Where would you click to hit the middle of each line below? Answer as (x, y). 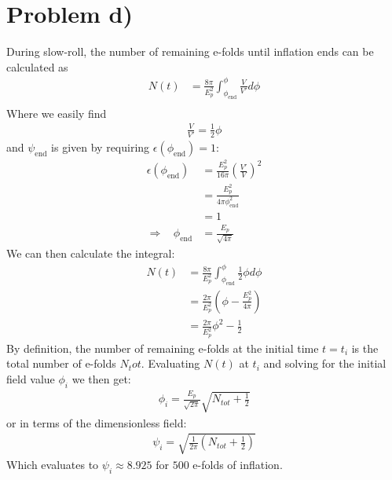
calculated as (37, 66)
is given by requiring (101, 147)
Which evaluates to (53, 464)
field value (31, 378)
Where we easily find (57, 113)
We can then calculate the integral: (91, 253)
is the (365, 348)
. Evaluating (170, 363)
